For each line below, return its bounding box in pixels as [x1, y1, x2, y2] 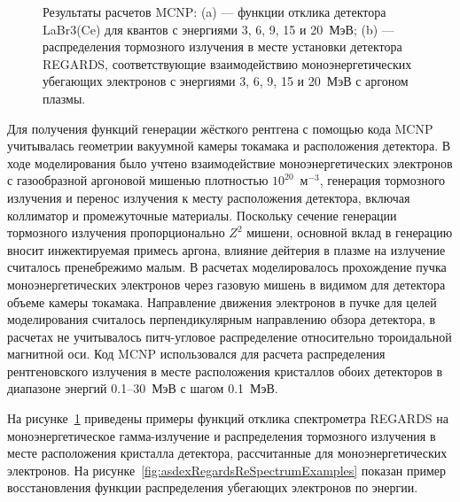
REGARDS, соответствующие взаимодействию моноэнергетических [43, 54, 412, 73]
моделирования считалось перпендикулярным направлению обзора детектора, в [7, 310, 436, 328]
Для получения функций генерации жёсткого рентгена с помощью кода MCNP [7, 119, 433, 137]
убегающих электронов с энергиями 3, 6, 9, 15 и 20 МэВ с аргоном [43, 72, 409, 90]
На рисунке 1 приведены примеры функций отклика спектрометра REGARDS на [7, 409, 449, 428]
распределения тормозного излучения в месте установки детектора [43, 37, 402, 56]
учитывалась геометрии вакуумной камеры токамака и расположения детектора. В [7, 136, 451, 155]
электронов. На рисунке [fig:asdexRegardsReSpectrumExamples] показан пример [7, 460, 447, 479]
